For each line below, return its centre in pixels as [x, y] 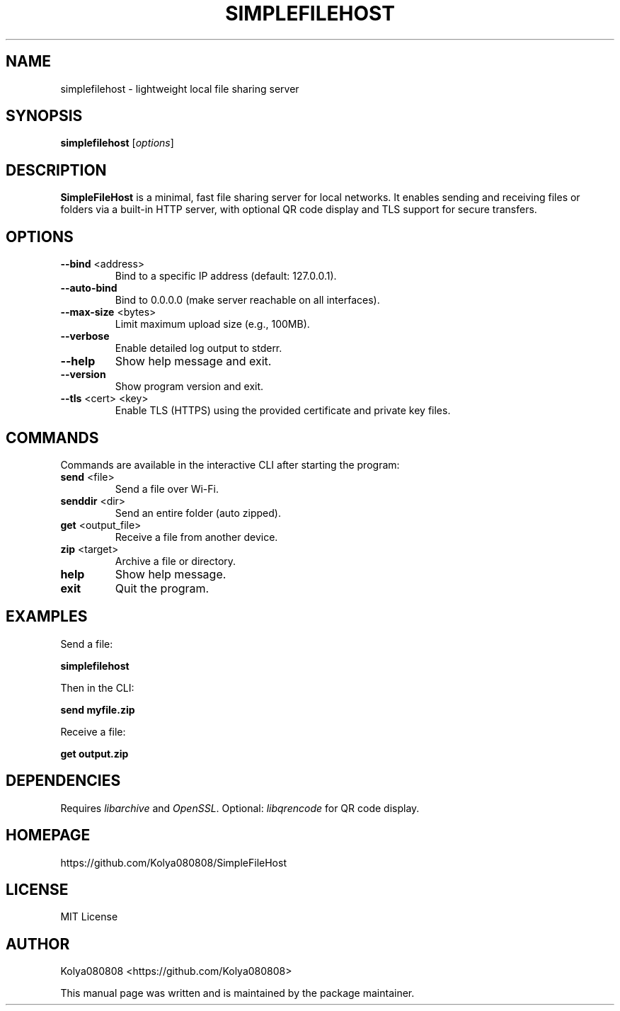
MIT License [89, 917]
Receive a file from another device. [196, 537]
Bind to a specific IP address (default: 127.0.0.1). [226, 276]
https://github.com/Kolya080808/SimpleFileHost [173, 862]
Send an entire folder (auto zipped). [198, 513]
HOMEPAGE [48, 835]
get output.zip [94, 753]
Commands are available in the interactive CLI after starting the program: [230, 464]
